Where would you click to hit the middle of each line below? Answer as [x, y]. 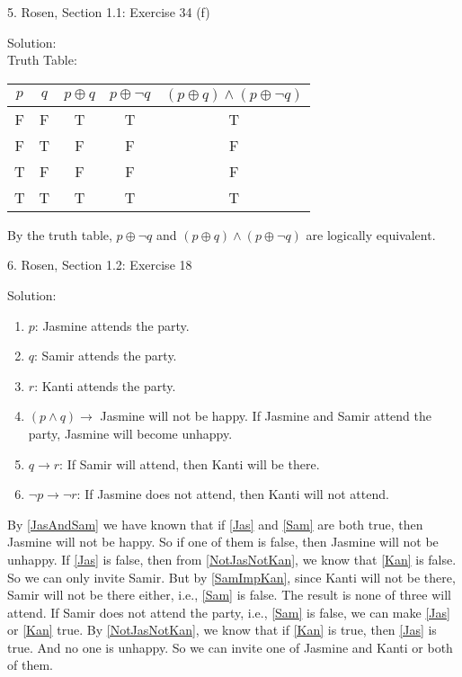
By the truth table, [60, 234]
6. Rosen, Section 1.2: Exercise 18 [100, 265]
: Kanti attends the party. [105, 385]
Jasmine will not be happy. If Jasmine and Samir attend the [266, 416]
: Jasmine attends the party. [112, 325]
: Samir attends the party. [106, 356]
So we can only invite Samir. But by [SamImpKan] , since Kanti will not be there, [231, 577]
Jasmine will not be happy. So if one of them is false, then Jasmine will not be [223, 542]
